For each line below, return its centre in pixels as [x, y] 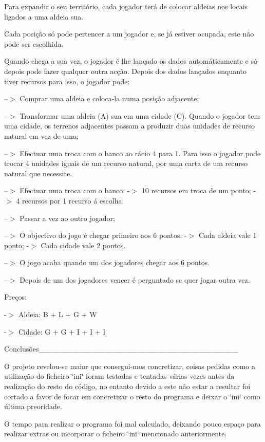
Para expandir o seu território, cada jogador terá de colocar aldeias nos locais [126, 6]
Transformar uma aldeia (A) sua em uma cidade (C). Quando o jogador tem [140, 115]
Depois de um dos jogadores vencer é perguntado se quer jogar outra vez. [135, 279]
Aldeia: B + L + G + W [58, 314]
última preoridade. [33, 406]
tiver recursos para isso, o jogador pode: [67, 81]
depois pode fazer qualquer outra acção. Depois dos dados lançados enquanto [126, 71]
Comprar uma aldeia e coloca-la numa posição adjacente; [109, 98]
